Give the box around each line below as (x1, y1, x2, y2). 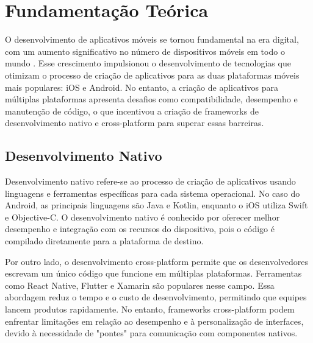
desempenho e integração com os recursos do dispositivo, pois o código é (5, 222, 275, 235)
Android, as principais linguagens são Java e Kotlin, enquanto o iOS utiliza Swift (5, 199, 308, 211)
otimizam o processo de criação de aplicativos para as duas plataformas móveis (5, 68, 300, 81)
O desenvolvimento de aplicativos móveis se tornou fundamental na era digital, (5, 33, 299, 46)
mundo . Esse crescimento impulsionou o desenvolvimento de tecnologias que (5, 57, 291, 69)
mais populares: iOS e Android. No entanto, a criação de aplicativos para (5, 80, 279, 93)
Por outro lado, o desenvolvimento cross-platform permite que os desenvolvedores (5, 255, 309, 267)
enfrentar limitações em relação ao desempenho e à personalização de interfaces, (5, 314, 304, 327)
